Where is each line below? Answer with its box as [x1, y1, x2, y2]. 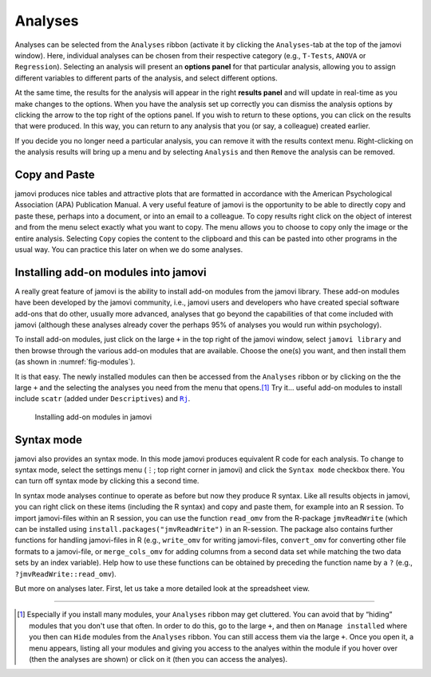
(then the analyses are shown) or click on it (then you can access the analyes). [29, 654, 288, 663]
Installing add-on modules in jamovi [34, 411, 152, 422]
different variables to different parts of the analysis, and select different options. [14, 73, 279, 83]
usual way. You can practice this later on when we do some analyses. [14, 244, 243, 254]
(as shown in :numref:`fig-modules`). [14, 357, 136, 367]
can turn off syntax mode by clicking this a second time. [14, 476, 200, 486]
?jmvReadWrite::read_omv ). [14, 569, 117, 578]
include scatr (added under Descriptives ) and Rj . [14, 394, 191, 403]
